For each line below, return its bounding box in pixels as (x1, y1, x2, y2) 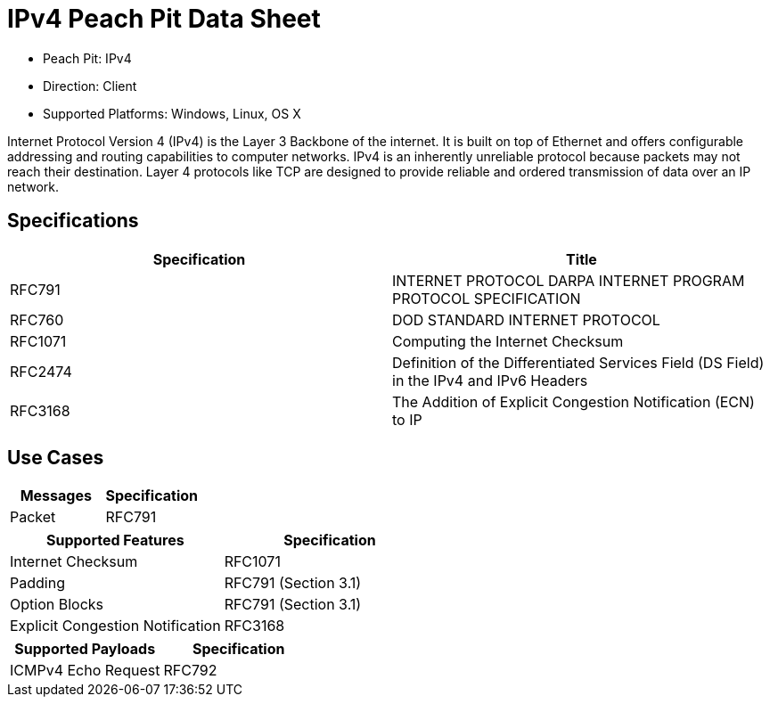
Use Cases (7, 446, 104, 470)
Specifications (7, 209, 139, 233)
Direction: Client (43, 78, 137, 94)
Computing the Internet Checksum (392, 332, 624, 350)
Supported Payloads (14, 640, 156, 659)
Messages (20, 487, 92, 505)
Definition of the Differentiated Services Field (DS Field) (392, 353, 765, 372)
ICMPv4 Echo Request (10, 661, 160, 680)
